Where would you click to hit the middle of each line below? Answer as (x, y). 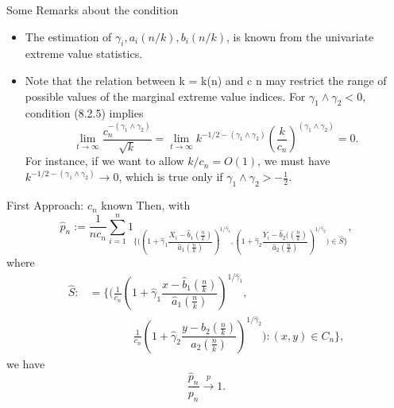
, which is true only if (171, 177)
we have (26, 363)
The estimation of (68, 36)
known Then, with (146, 205)
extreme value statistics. (84, 54)
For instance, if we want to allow (104, 161)
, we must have (294, 161)
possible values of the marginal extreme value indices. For (165, 96)
